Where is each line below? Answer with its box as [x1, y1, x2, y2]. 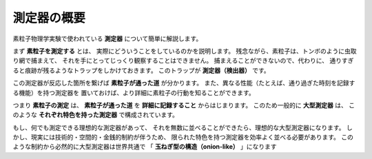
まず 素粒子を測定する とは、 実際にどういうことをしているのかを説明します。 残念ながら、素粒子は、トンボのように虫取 [12, 47, 357, 55]
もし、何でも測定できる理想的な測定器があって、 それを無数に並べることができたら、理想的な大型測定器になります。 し [12, 123, 353, 131]
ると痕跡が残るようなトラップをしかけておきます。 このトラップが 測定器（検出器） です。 [12, 66, 270, 74]
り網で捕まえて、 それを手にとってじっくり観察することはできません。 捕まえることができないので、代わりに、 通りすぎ [12, 56, 354, 65]
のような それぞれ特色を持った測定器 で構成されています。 [12, 111, 179, 119]
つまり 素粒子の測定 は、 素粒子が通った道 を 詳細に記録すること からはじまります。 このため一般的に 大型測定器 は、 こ [12, 100, 355, 109]
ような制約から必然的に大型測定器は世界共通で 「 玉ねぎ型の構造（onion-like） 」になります [12, 142, 277, 151]
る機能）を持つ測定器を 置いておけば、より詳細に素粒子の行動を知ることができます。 [12, 88, 255, 96]
